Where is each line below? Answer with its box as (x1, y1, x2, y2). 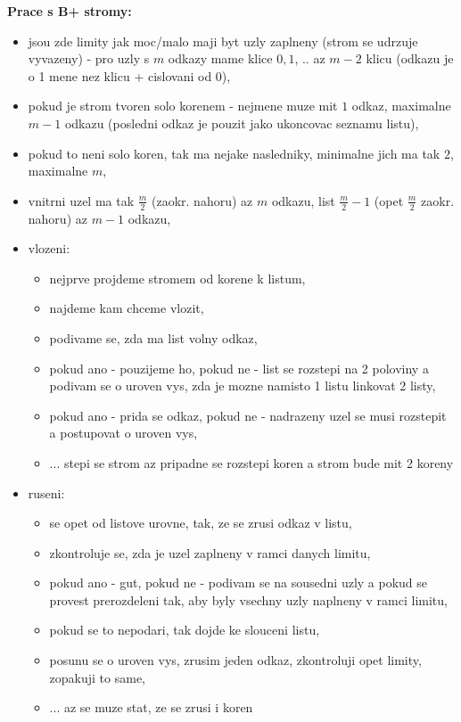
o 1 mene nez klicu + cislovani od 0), (28, 66, 231, 85)
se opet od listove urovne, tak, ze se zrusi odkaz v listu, (49, 513, 352, 532)
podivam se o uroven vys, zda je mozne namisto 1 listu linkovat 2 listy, (49, 376, 436, 395)
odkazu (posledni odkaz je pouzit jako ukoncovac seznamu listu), (64, 113, 419, 132)
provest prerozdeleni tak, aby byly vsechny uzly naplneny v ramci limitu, (49, 590, 448, 609)
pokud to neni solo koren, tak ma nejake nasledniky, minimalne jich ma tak (28, 144, 440, 162)
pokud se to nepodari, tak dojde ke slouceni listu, (49, 620, 320, 639)
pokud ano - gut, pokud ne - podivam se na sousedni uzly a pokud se (49, 573, 428, 592)
